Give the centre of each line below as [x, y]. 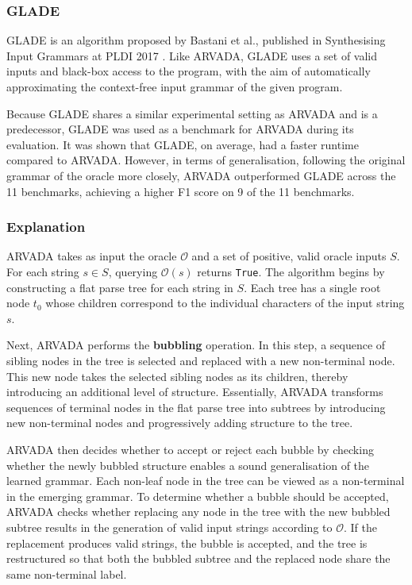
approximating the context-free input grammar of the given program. [175, 87]
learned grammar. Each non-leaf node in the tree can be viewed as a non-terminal [206, 481]
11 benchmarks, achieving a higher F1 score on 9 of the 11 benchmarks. [181, 191]
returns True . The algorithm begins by [291, 271]
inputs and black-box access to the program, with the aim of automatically [189, 71]
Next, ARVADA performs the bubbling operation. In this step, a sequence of [196, 345]
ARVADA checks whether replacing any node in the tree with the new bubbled [198, 512]
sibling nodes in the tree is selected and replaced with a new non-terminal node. [201, 360]
